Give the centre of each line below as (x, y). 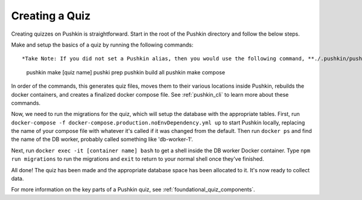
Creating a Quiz (51, 16)
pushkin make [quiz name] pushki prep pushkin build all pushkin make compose (126, 72)
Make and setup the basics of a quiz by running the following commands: (102, 45)
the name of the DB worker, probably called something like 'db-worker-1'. (102, 140)
